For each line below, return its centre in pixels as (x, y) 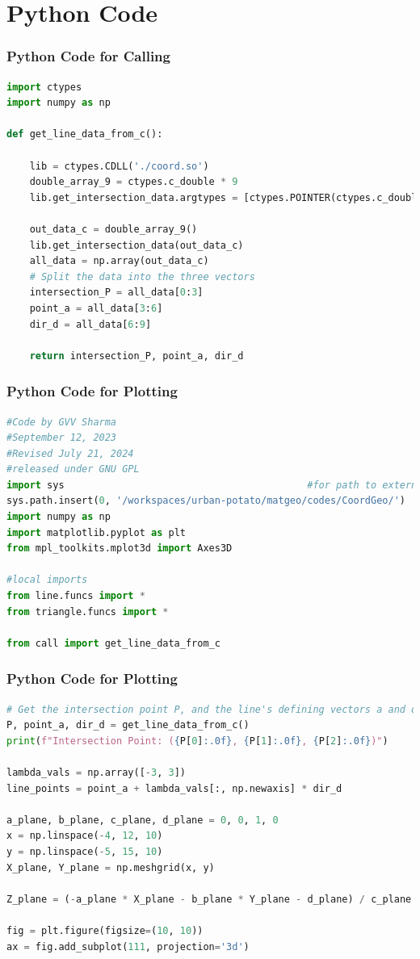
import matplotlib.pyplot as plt (96, 532)
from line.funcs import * (76, 596)
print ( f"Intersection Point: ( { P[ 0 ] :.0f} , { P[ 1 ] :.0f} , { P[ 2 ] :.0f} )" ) (197, 741)
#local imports (47, 580)
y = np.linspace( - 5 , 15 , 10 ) (85, 851)
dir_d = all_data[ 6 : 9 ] (90, 324)
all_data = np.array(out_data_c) (119, 261)
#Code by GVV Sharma (62, 422)
